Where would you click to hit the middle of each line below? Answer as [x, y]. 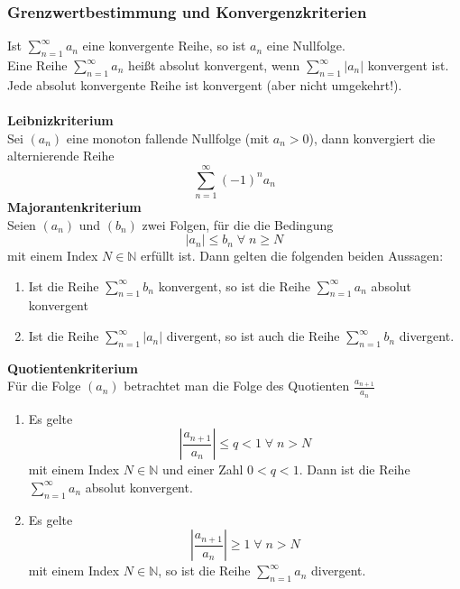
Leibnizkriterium [60, 120]
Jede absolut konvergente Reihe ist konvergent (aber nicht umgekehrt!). [205, 84]
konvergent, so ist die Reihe [235, 285]
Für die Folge [44, 386]
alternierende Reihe [61, 156]
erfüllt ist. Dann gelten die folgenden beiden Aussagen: [292, 256]
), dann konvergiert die [372, 138]
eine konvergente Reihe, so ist [164, 46]
